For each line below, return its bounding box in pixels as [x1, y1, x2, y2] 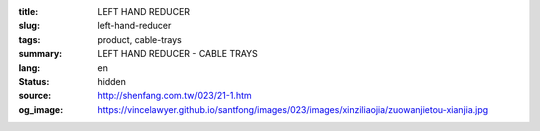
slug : [18, 20, 40, 32]
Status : [18, 75, 50, 87]
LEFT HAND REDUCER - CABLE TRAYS [97, 48, 259, 60]
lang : [18, 61, 41, 74]
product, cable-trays [97, 33, 182, 45]
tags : [18, 33, 41, 45]
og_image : [18, 103, 64, 115]
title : [18, 6, 39, 17]
